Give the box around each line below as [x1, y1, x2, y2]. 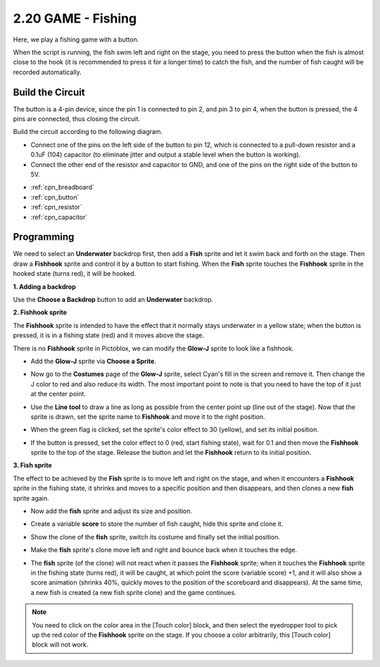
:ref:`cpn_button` [30, 192, 80, 201]
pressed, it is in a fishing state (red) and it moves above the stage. [13, 331, 204, 340]
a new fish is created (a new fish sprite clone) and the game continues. [30, 588, 236, 596]
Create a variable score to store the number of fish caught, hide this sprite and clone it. [30, 520, 284, 528]
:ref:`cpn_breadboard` [30, 183, 95, 192]
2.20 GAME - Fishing [13, 11, 137, 26]
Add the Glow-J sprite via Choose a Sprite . [30, 357, 156, 365]
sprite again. [13, 494, 49, 502]
